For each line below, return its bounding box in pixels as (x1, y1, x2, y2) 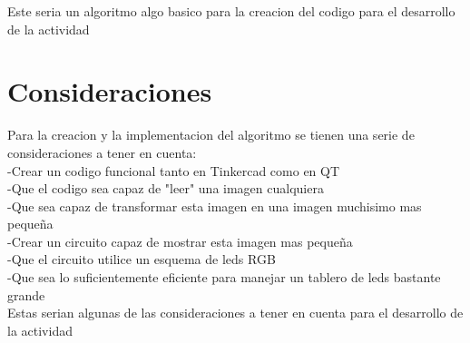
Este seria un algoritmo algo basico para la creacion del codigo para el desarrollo (7, 2, 455, 20)
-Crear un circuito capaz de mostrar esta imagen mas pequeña (7, 231, 353, 250)
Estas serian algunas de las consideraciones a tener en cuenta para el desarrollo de (7, 303, 464, 322)
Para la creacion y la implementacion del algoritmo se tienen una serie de (7, 125, 415, 144)
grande (7, 285, 45, 304)
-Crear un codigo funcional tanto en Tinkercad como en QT (7, 161, 340, 180)
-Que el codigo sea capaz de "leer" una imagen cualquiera (7, 179, 324, 198)
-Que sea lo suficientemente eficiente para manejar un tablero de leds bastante (7, 268, 441, 287)
